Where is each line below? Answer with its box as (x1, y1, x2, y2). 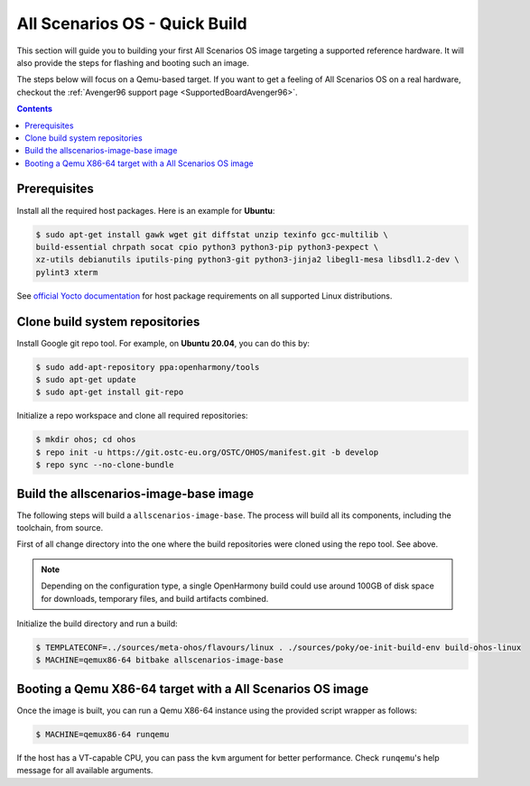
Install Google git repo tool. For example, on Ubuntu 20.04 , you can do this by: (16, 338, 311, 348)
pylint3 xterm (35, 267, 98, 277)
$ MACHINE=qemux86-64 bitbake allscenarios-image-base (35, 655, 284, 665)
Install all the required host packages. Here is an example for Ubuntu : (16, 205, 275, 216)
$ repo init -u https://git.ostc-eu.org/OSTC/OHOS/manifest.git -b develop (35, 447, 379, 458)
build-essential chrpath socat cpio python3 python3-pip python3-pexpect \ (35, 242, 379, 252)
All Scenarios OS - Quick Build (16, 14, 247, 33)
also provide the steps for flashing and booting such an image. (16, 57, 250, 68)
